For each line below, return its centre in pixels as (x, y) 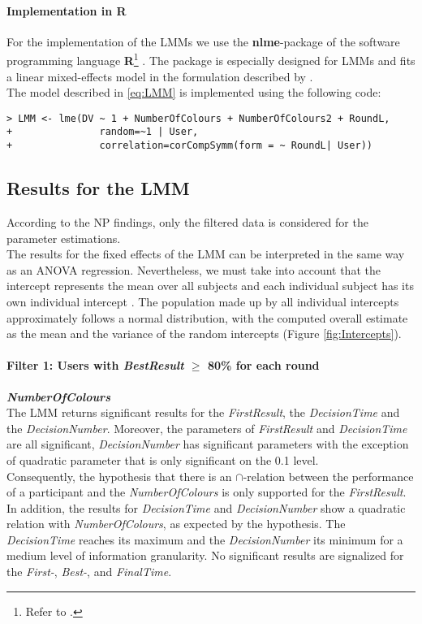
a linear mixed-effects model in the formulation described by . (160, 76)
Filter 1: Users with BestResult (95, 365)
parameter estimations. (64, 238)
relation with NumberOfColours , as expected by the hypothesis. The (176, 524)
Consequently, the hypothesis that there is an (119, 476)
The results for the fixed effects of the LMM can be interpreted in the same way (206, 254)
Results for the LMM (98, 188)
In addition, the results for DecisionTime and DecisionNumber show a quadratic (206, 507)
